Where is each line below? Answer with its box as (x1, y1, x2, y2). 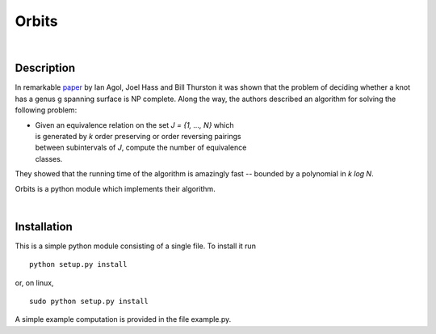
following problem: (15, 105, 78, 115)
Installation (15, 219, 73, 234)
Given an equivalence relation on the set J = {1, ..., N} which (35, 120, 234, 129)
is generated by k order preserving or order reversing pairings (35, 132, 241, 142)
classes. (35, 154, 63, 163)
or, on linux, (15, 277, 54, 287)
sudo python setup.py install (29, 297, 149, 307)
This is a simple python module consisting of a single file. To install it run (15, 241, 256, 251)
